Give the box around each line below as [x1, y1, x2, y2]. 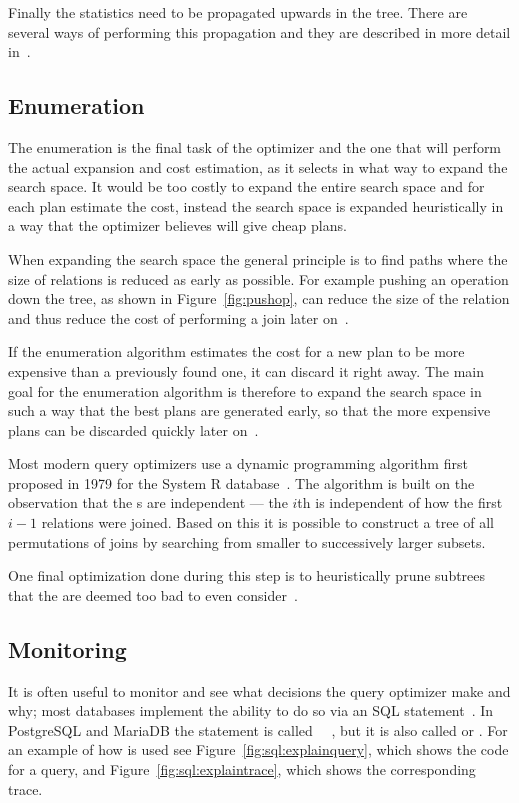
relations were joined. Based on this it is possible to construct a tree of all [41, 512, 494, 533]
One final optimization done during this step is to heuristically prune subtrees [8, 565, 486, 586]
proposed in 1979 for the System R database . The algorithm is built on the [8, 472, 475, 493]
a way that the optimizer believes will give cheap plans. [8, 215, 347, 236]
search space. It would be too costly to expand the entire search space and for [8, 176, 485, 197]
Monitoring [8, 633, 127, 664]
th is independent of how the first [297, 492, 503, 513]
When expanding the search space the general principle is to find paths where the [8, 248, 508, 269]
